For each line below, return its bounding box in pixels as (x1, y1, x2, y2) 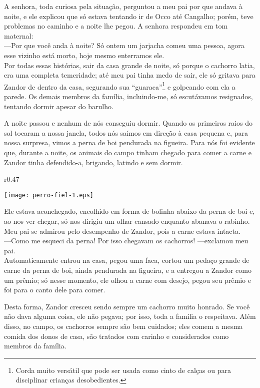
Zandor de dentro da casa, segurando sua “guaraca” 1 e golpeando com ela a (4, 80, 235, 92)
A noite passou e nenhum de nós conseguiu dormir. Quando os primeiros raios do (4, 118, 252, 128)
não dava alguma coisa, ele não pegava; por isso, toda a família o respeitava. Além (4, 311, 256, 321)
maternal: (4, 30, 33, 41)
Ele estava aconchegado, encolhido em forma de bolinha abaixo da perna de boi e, (4, 206, 255, 216)
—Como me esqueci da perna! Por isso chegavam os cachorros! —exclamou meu (4, 235, 248, 246)
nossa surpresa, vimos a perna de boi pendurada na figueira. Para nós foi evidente (4, 137, 255, 148)
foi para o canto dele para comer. (4, 284, 105, 295)
